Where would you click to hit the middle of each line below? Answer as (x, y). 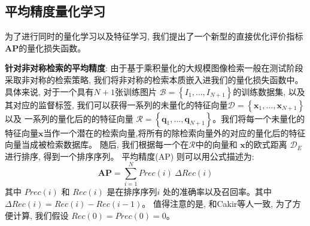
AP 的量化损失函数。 (45, 48)
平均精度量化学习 (55, 11)
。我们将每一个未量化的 (259, 118)
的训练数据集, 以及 (269, 91)
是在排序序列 (132, 192)
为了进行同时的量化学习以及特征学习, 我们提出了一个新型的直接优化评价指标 (154, 36)
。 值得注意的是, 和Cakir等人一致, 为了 (217, 204)
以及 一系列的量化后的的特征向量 (69, 118)
